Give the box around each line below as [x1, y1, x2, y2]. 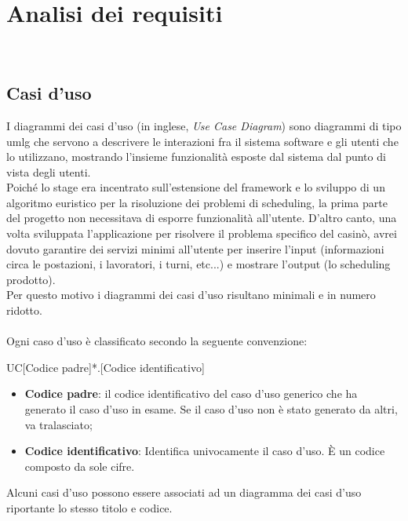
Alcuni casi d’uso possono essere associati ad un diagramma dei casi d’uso [6, 484, 362, 501]
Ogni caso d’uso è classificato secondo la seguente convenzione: [6, 333, 308, 349]
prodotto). [6, 271, 56, 287]
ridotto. [6, 302, 42, 319]
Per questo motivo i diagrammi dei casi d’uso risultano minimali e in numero [6, 286, 376, 303]
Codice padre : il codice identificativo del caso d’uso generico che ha [24, 385, 358, 402]
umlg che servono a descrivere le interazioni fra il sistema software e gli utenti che [6, 133, 399, 149]
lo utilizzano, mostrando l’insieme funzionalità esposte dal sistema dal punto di [6, 148, 386, 165]
